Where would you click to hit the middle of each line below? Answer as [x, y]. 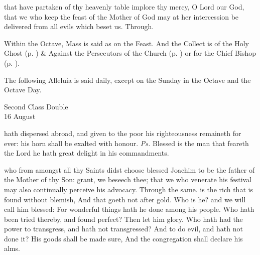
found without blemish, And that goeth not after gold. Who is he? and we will [125, 199]
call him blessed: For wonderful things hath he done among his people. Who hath [129, 209]
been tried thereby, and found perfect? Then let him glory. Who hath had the [123, 219]
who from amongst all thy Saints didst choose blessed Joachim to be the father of [129, 169]
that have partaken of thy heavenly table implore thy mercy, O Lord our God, [124, 7]
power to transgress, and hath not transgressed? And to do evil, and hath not [123, 229]
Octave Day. [23, 90]
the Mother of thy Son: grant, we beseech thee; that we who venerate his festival [128, 179]
